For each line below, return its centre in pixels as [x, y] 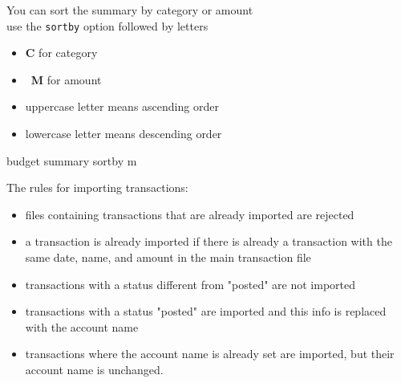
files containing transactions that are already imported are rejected [190, 214]
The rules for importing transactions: [97, 187]
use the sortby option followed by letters [107, 25]
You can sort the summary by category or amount [130, 10]
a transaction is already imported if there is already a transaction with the [209, 241]
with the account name [82, 326]
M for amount [66, 79]
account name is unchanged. [94, 369]
